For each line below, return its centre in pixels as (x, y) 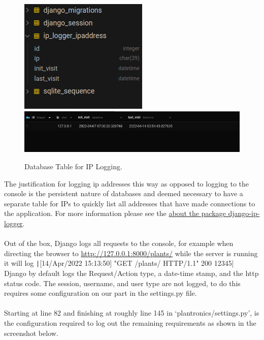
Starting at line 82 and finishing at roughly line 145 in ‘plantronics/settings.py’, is (132, 313)
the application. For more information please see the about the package (115, 213)
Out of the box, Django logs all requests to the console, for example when (119, 243)
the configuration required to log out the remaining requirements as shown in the (130, 322)
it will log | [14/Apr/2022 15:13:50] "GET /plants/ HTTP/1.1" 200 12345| (119, 263)
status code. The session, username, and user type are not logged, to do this (122, 283)
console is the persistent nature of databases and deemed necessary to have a (124, 193)
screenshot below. (31, 333)
